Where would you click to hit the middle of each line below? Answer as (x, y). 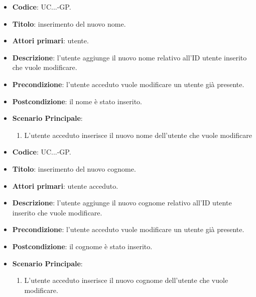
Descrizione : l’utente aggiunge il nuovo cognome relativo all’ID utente (122, 203)
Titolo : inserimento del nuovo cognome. (74, 168)
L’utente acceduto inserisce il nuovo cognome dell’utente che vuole (126, 280)
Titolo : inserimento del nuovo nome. (69, 23)
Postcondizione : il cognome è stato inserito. (82, 246)
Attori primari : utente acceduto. (65, 185)
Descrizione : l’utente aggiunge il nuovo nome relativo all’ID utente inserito (130, 57)
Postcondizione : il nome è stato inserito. (77, 101)
